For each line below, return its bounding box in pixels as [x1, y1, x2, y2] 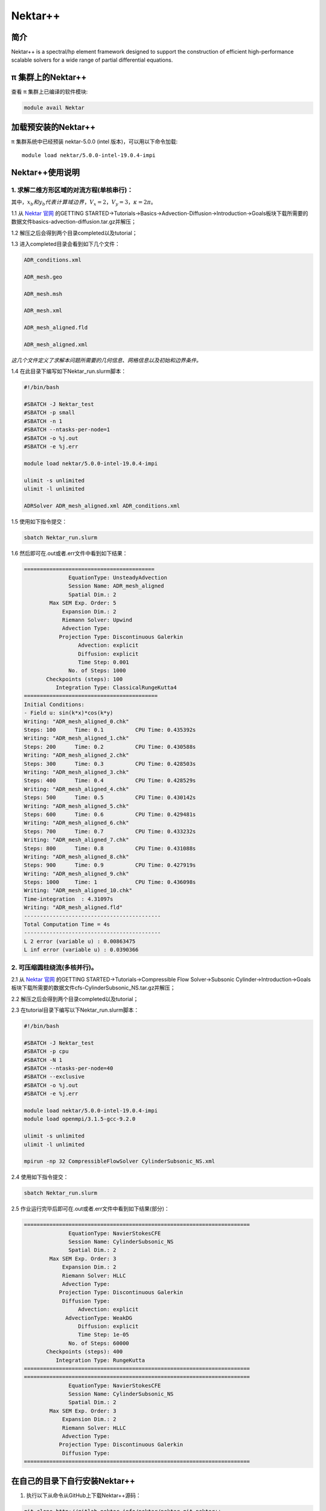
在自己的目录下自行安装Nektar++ [11, 1475, 135, 1486]
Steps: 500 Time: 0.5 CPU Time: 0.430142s [24, 794, 196, 801]
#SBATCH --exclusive [24, 1073, 85, 1080]
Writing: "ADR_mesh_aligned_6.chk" [24, 820, 129, 826]
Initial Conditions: [24, 701, 85, 708]
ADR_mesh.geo [24, 273, 63, 280]
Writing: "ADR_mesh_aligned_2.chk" [24, 752, 129, 759]
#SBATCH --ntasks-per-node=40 [24, 1065, 113, 1072]
